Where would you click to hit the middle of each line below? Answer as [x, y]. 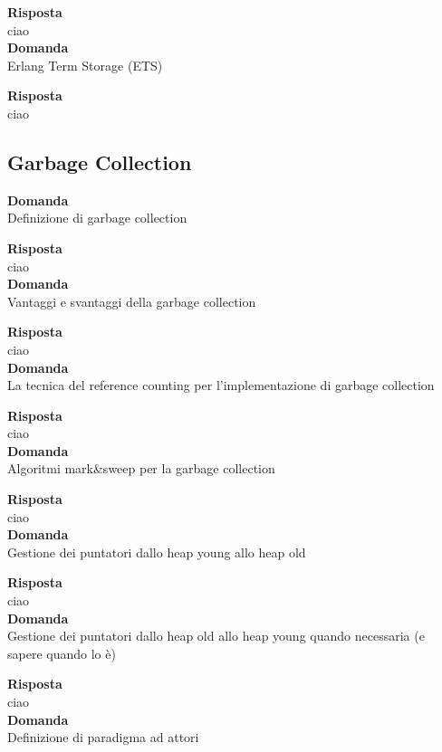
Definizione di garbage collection [97, 218]
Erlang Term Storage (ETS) [85, 65]
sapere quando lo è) [62, 653]
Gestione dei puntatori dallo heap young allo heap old [157, 552]
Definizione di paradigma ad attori [103, 737]
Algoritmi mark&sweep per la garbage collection [141, 468]
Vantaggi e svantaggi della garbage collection [132, 301]
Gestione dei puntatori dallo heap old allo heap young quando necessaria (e [216, 636]
